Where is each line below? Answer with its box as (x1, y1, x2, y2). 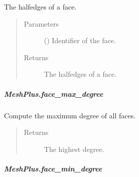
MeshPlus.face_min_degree (4, 163, 102, 173)
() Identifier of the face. (44, 35, 116, 46)
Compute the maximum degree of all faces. (4, 110, 136, 120)
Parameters (24, 18, 59, 29)
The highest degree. (44, 143, 104, 154)
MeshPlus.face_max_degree (4, 88, 103, 99)
